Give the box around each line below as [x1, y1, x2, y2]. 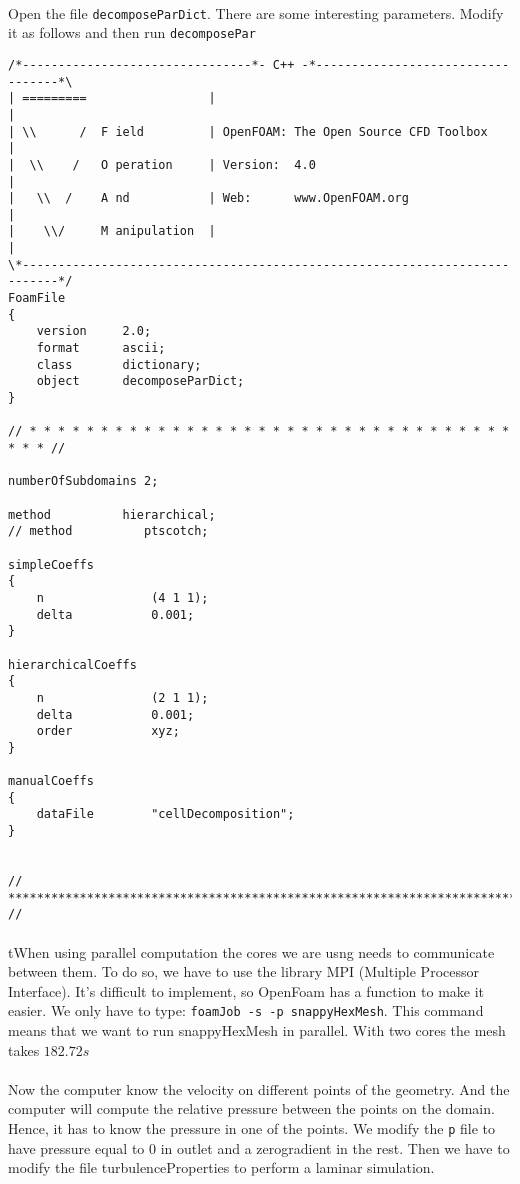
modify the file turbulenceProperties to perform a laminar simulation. [8, 1157, 435, 1178]
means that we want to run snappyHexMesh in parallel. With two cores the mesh [8, 1020, 506, 1041]
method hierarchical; [8, 507, 216, 522]
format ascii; [36, 341, 166, 356]
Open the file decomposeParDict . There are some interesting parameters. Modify [8, 2, 504, 23]
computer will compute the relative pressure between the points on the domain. [8, 1098, 495, 1119]
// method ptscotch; [8, 524, 209, 539]
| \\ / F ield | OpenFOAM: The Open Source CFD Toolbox [8, 124, 488, 139]
